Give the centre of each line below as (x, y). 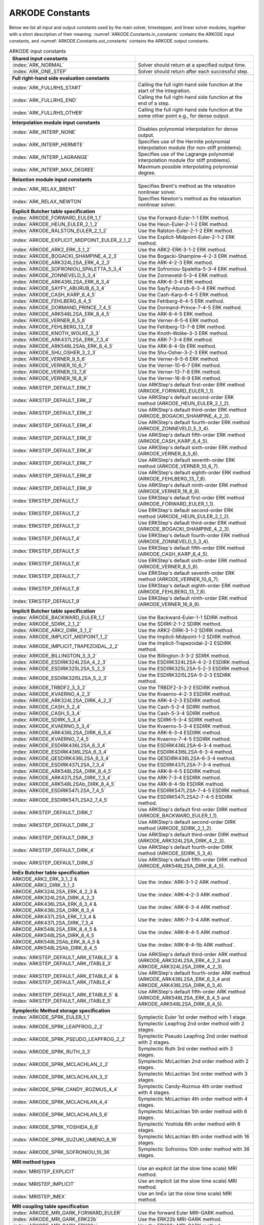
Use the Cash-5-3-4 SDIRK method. (179, 713)
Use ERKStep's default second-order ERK (186, 511)
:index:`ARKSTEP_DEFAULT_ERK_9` (52, 489)
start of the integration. (164, 91)
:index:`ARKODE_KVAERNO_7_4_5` (51, 739)
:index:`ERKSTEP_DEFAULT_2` (46, 514)
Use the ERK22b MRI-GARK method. (180, 1219)
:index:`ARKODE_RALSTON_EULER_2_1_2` (60, 231)
